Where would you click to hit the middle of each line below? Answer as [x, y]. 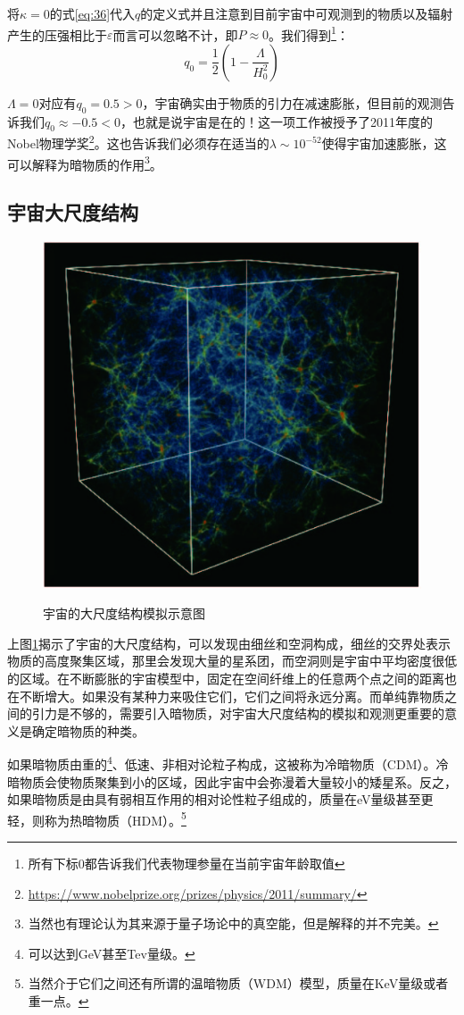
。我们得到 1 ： [309, 33]
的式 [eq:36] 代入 [92, 13]
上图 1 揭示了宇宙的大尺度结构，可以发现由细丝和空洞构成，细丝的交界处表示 [229, 643]
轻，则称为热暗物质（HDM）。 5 [97, 818]
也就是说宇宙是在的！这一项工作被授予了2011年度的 [282, 121]
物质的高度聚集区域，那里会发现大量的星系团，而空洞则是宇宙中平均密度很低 [232, 661]
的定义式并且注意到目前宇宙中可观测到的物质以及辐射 [297, 13]
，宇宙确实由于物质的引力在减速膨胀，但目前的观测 [292, 102]
